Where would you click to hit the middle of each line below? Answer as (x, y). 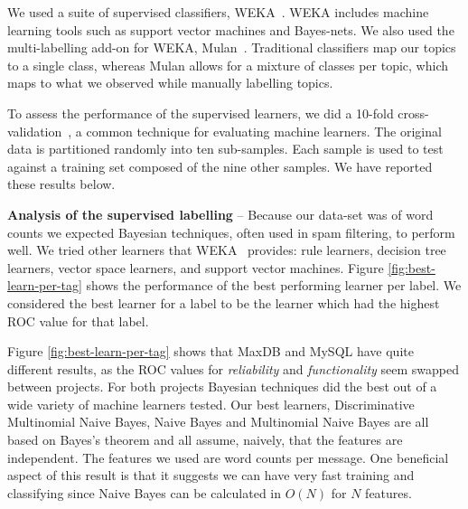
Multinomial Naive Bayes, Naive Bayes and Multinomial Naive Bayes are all (218, 422)
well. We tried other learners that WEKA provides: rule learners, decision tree (227, 250)
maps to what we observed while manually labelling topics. (170, 83)
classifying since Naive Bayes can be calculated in (145, 492)
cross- (413, 113)
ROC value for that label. (78, 320)
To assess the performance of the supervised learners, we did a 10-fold (201, 113)
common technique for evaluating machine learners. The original (264, 131)
